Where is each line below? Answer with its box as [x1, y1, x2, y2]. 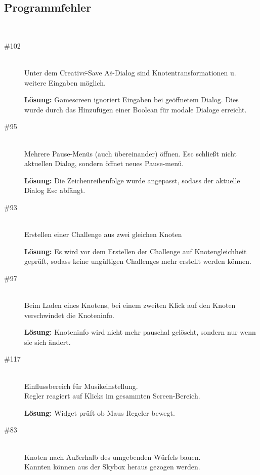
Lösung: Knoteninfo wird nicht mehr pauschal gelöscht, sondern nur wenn [24, 327, 256, 337]
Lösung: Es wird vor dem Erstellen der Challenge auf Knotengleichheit [24, 246, 247, 256]
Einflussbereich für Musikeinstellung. [24, 380, 138, 391]
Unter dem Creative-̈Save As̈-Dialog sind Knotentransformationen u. [24, 67, 236, 77]
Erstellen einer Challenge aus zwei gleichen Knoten [24, 229, 182, 240]
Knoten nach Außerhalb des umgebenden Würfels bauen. [24, 451, 201, 462]
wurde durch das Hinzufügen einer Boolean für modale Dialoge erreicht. [24, 104, 247, 114]
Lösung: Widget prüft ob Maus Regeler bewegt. [24, 407, 175, 418]
